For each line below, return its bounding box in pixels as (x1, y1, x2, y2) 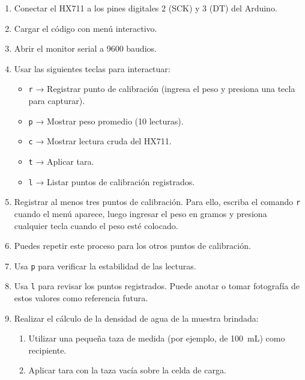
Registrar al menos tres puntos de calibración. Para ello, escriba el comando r (14, 195, 301, 208)
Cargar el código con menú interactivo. (14, 22, 157, 34)
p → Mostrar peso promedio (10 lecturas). (28, 114, 184, 127)
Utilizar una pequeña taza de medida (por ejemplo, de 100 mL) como (28, 332, 285, 345)
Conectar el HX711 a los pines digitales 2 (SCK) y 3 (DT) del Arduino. (14, 2, 277, 14)
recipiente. (28, 343, 67, 356)
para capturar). (28, 94, 85, 107)
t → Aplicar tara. (28, 155, 94, 167)
